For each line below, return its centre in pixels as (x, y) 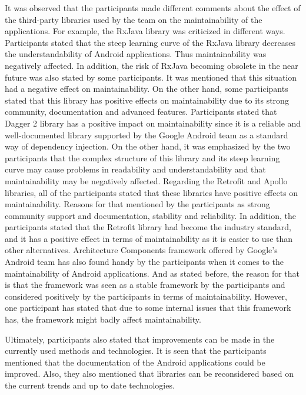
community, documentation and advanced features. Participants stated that (141, 112)
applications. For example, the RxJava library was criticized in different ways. (145, 31)
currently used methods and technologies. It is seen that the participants (136, 351)
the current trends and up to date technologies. (90, 385)
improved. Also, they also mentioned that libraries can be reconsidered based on (149, 374)
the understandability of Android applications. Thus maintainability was (136, 54)
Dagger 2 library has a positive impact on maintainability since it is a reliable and (153, 123)
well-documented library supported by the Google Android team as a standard (147, 135)
